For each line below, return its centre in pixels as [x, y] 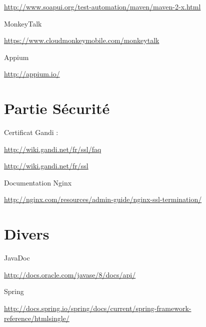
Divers [27, 234]
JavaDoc [17, 258]
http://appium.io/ [32, 74]
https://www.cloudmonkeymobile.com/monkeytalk [82, 40]
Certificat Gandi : [31, 132]
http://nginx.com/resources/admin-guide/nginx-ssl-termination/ [103, 199]
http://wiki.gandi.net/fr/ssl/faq [53, 149]
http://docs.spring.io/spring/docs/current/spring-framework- [98, 308]
